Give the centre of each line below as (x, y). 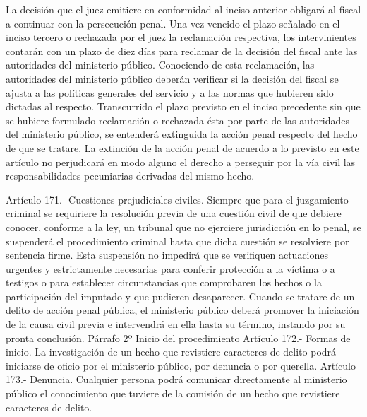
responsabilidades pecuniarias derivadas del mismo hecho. (130, 176)
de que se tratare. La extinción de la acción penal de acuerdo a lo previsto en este (182, 147)
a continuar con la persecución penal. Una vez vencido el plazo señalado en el (173, 23)
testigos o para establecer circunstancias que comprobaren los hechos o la (164, 282)
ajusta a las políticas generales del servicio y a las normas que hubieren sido (170, 92)
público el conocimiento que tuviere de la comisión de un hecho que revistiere (173, 393)
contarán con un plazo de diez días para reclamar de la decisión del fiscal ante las (182, 51)
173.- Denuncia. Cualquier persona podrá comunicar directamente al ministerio (176, 379)
